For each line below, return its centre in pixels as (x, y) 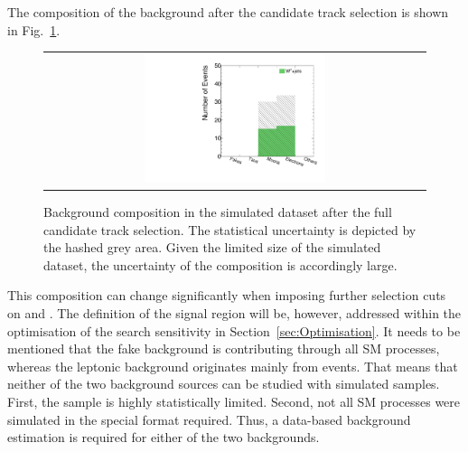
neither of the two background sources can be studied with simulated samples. (224, 384)
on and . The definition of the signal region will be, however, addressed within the (234, 312)
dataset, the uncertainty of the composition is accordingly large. (220, 264)
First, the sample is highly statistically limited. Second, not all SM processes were (234, 401)
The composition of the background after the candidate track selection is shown (228, 12)
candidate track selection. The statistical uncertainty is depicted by (230, 229)
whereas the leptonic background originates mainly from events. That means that (233, 366)
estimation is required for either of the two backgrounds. (164, 437)
